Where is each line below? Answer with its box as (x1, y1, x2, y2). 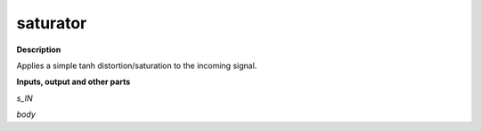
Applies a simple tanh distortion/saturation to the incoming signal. (16, 60, 257, 71)
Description (16, 44, 61, 55)
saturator (16, 13, 87, 33)
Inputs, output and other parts (16, 76, 131, 88)
